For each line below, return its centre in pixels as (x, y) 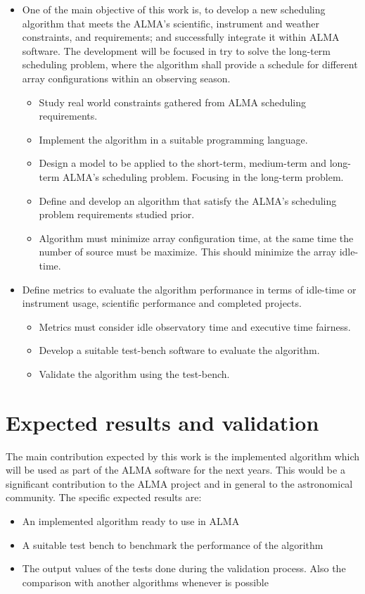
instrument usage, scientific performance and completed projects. (162, 303)
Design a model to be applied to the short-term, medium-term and (182, 163)
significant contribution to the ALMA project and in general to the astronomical (179, 483)
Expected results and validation (162, 422)
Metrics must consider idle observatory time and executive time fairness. (195, 326)
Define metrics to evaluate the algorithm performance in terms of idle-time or (189, 289)
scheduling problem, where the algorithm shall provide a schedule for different (190, 64)
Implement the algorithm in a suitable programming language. (173, 139)
